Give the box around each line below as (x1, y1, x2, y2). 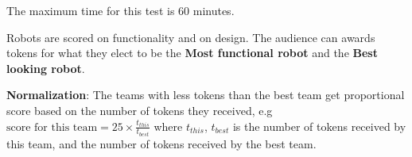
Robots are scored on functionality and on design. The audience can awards (6, 29, 375, 45)
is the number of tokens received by (232, 117, 406, 134)
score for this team (6, 121, 98, 133)
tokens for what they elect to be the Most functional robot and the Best (6, 44, 378, 61)
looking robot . (6, 59, 85, 76)
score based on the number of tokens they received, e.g (6, 101, 273, 118)
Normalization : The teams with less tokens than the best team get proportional (6, 86, 405, 103)
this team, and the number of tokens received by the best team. (6, 136, 317, 152)
